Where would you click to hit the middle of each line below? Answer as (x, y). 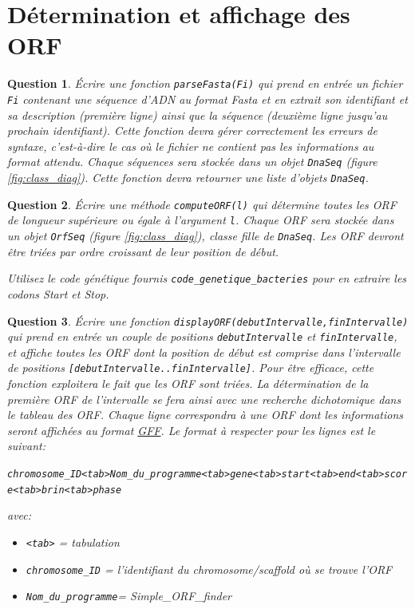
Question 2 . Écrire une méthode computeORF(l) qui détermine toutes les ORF (202, 204)
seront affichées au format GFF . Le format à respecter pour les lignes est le (192, 430)
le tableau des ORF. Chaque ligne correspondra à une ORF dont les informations (206, 415)
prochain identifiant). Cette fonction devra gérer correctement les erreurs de (192, 130)
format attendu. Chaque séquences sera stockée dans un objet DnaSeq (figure (192, 162)
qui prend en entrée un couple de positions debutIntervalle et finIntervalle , (202, 336)
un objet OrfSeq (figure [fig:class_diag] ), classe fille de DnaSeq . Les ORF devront (206, 236)
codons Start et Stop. (58, 293)
